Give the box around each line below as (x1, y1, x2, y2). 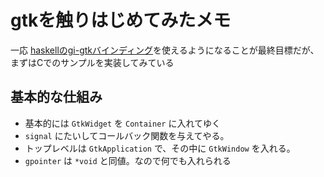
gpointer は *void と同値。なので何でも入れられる (24, 154, 232, 166)
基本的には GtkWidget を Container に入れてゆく (24, 117, 222, 129)
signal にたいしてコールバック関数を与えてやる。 (24, 129, 230, 141)
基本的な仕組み (10, 89, 103, 106)
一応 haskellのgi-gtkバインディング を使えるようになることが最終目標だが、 (10, 44, 320, 56)
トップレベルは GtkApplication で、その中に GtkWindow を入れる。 (24, 142, 296, 154)
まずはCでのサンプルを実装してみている (10, 56, 175, 68)
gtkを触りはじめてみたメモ (10, 9, 232, 32)
